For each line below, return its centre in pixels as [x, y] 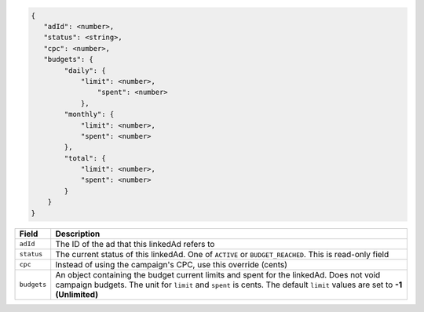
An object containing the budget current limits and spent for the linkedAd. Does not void [218, 274]
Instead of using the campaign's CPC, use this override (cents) [172, 264]
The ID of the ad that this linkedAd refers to [135, 244]
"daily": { [85, 70]
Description [78, 234]
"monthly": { [89, 114]
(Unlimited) [77, 294]
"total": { [85, 158]
